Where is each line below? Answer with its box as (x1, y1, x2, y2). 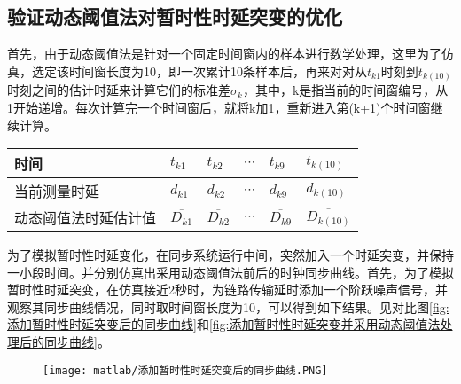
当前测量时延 (14, 181, 100, 202)
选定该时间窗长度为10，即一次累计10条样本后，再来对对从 (31, 61, 367, 80)
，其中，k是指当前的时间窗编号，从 (242, 81, 449, 99)
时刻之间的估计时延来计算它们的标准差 (7, 81, 230, 99)
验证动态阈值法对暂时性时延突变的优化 (7, 3, 342, 30)
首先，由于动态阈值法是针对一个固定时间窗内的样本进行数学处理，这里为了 (7, 44, 441, 63)
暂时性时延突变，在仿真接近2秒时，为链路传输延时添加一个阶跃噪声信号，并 (7, 280, 448, 299)
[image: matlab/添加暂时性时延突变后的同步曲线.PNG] (43, 364, 328, 377)
